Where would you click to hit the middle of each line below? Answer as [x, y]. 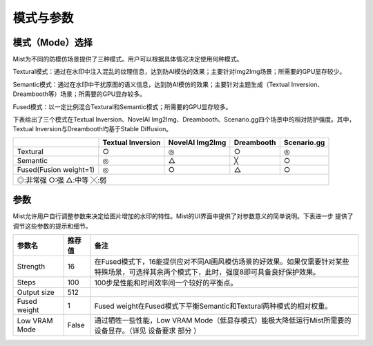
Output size [36, 292]
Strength [31, 267]
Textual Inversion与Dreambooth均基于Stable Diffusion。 [93, 129]
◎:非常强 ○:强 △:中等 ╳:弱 [62, 180]
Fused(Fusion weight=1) [56, 169]
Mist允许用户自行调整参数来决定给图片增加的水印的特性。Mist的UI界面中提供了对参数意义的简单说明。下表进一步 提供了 [183, 216]
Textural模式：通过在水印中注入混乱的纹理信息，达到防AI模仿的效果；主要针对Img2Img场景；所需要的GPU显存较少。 [179, 72]
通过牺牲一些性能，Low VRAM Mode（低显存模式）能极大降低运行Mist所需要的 [223, 320]
